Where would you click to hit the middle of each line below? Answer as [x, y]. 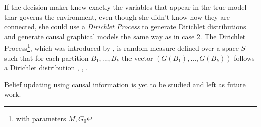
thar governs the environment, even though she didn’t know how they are [117, 16]
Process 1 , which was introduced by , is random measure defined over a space [121, 47]
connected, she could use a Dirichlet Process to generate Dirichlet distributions [125, 26]
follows [244, 57]
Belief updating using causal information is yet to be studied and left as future [125, 84]
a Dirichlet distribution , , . [46, 68]
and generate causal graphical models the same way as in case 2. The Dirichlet [125, 36]
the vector [137, 57]
